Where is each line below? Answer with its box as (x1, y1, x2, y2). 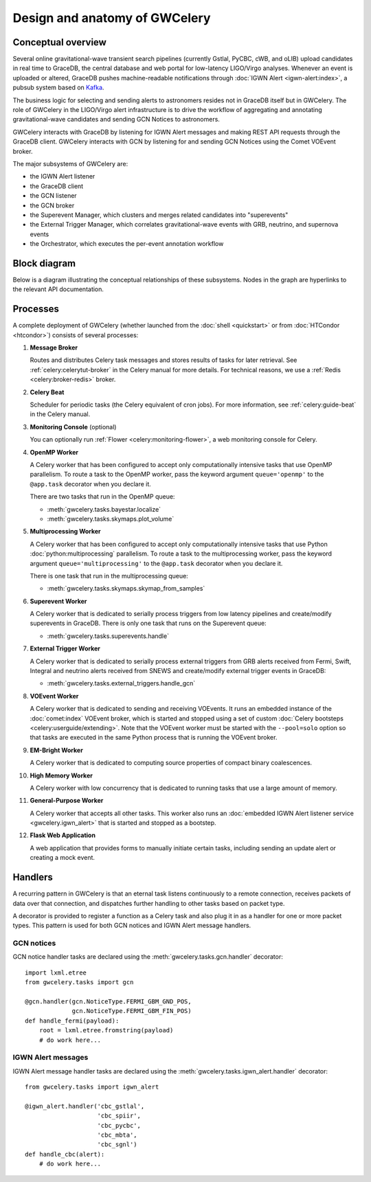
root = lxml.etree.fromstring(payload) (38, 1027, 174, 1034)
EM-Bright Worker (30, 746, 84, 754)
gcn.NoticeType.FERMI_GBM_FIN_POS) (71, 1007, 192, 1015)
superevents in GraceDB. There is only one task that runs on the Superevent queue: (30, 619, 267, 628)
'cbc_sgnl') (97, 1141, 137, 1148)
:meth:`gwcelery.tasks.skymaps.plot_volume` (47, 514, 175, 523)
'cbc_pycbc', (97, 1122, 141, 1129)
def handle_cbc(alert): (25, 1150, 105, 1158)
